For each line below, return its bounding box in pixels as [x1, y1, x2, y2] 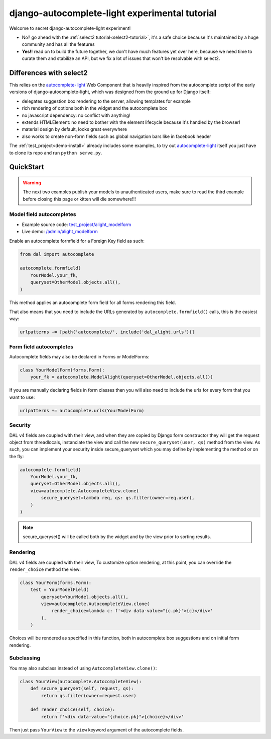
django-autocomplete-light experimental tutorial [9, 8, 217, 19]
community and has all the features [22, 41, 95, 47]
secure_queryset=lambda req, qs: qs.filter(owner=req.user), [41, 495, 195, 501]
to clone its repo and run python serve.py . [9, 150, 102, 156]
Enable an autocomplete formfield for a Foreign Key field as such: [9, 238, 145, 244]
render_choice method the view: [9, 566, 81, 572]
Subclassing [9, 654, 41, 661]
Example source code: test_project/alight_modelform [22, 221, 131, 228]
